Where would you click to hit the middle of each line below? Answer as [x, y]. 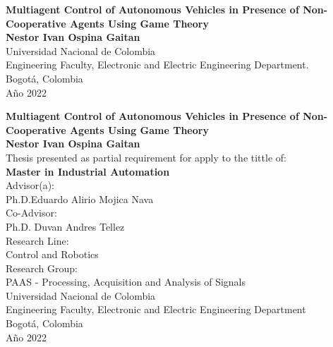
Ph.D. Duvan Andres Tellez [65, 226]
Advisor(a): [30, 185]
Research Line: [37, 240]
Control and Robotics [52, 254]
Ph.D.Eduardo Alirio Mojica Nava [80, 199]
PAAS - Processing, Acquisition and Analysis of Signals [126, 282]
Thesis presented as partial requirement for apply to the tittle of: [146, 157]
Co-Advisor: [31, 213]
